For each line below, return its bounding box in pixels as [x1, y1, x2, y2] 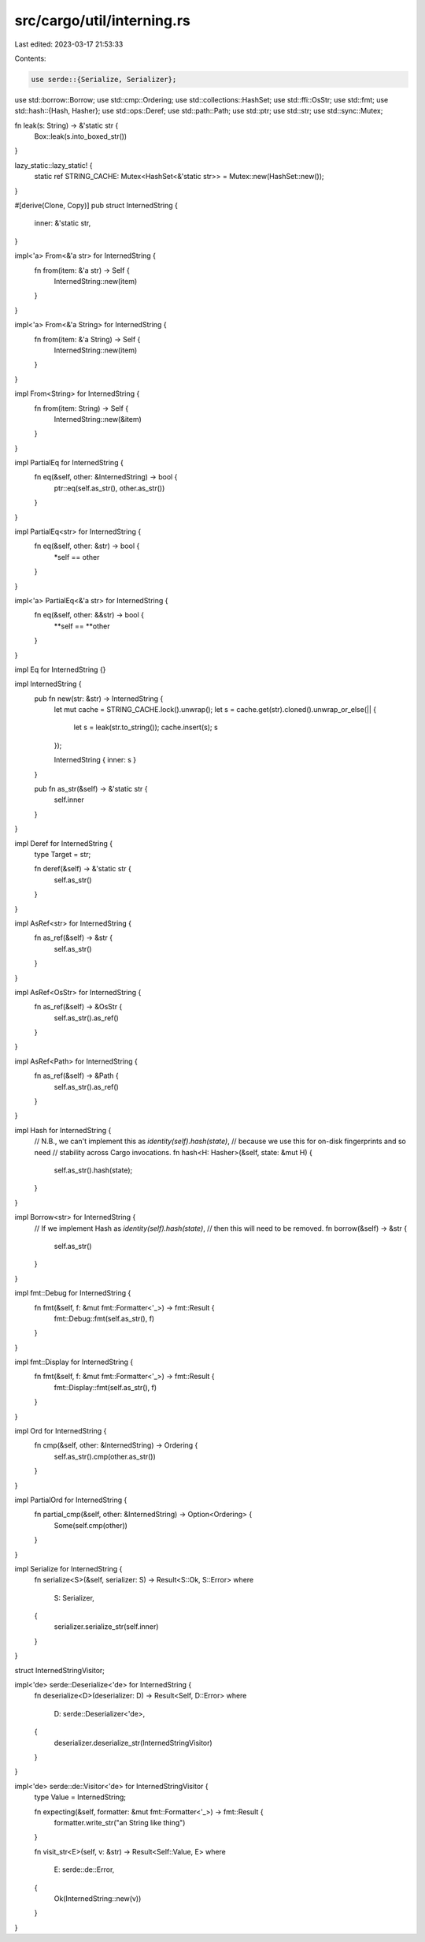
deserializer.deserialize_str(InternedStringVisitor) [54, 1738, 213, 1747]
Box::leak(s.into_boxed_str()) [34, 132, 128, 141]
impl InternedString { [14, 679, 82, 689]
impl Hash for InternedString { [14, 1125, 112, 1135]
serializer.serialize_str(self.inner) [54, 1622, 159, 1631]
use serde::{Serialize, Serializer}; [31, 75, 177, 84]
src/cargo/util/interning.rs [14, 12, 190, 29]
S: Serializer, [54, 1593, 94, 1602]
